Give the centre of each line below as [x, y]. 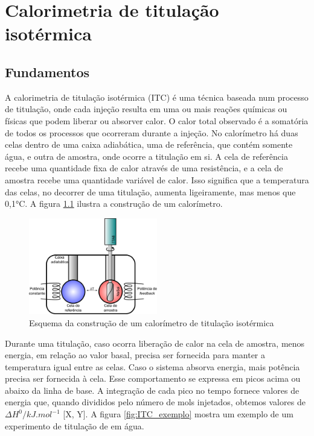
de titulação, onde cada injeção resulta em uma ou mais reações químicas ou [146, 109]
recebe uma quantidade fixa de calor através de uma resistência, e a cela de [144, 168]
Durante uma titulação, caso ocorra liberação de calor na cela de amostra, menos [155, 343]
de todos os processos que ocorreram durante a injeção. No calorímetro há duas [152, 132]
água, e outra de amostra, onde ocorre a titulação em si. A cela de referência [146, 156]
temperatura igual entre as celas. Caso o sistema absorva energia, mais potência [152, 366]
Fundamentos [47, 71]
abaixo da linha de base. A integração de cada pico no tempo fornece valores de [152, 390]
